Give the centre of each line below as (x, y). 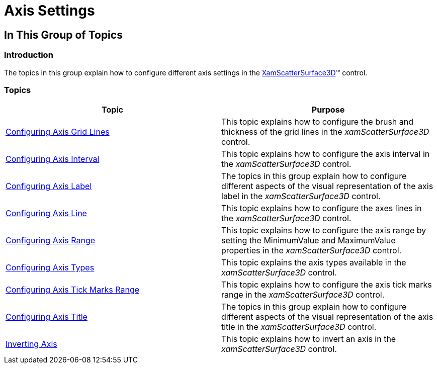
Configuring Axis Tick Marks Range (73, 290)
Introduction (29, 55)
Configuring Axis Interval (53, 159)
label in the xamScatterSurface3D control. (301, 196)
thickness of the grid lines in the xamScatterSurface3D (325, 132)
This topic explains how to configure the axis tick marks (327, 285)
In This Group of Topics (63, 35)
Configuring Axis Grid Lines (58, 132)
